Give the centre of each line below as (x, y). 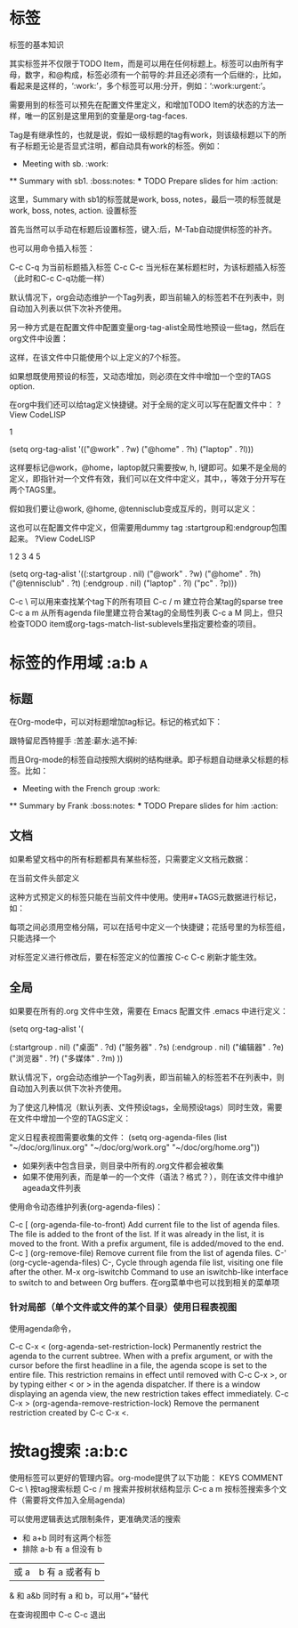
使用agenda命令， (43, 1328)
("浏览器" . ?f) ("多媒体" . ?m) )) (66, 1058)
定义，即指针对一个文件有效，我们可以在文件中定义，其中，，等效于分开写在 (148, 478)
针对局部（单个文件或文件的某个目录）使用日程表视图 (123, 1308)
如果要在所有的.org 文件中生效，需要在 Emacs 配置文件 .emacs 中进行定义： (149, 1010)
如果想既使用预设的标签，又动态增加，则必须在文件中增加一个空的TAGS (140, 376)
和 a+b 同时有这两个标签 (67, 1537)
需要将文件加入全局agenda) (75, 1500)
